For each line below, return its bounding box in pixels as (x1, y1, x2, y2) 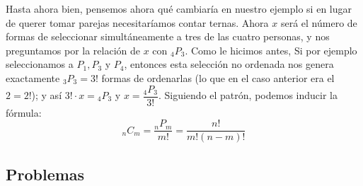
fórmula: (6, 105, 42, 120)
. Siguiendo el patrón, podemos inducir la (158, 88, 338, 103)
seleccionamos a (6, 57, 74, 71)
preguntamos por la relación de (6, 42, 140, 57)
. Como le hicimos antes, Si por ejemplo (185, 42, 357, 57)
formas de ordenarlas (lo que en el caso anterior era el (101, 70, 335, 85)
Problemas (6, 163, 85, 185)
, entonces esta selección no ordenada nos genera (124, 57, 334, 71)
